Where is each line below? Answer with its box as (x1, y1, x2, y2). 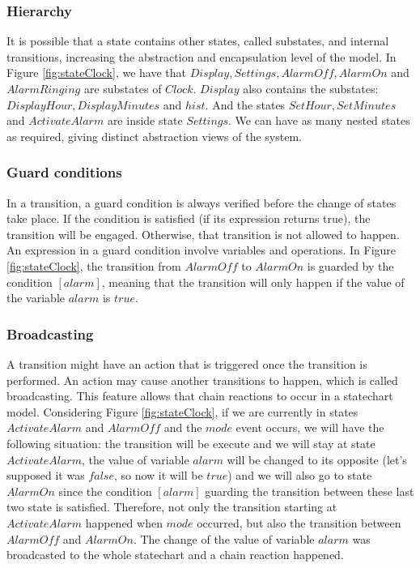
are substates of (83, 80, 162, 96)
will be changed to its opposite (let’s (227, 451, 407, 468)
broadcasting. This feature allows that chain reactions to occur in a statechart (6, 387, 393, 404)
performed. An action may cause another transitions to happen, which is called (6, 371, 398, 388)
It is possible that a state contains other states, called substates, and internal (6, 32, 389, 49)
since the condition (58, 482, 152, 499)
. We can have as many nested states (228, 112, 410, 129)
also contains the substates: (243, 80, 379, 96)
